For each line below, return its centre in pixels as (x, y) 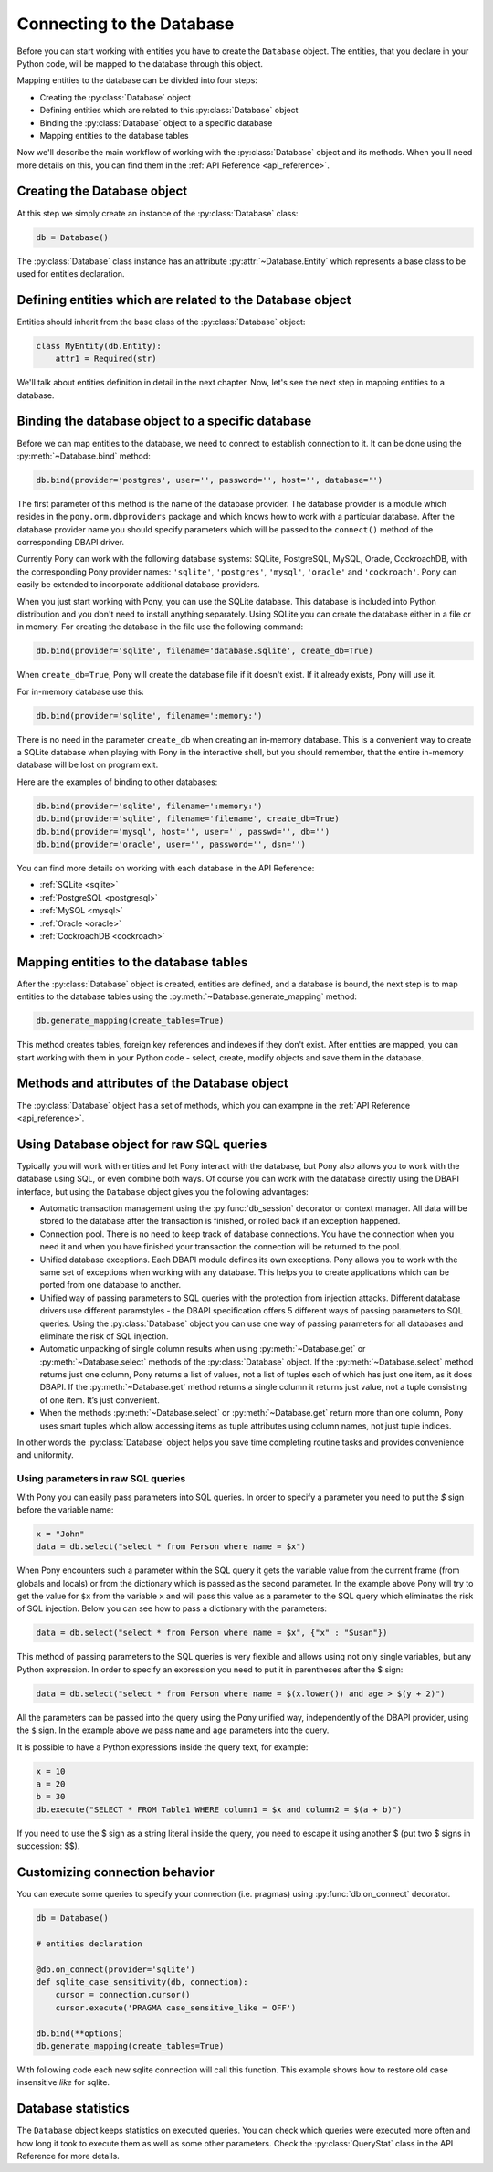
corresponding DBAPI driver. (71, 543)
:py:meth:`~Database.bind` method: (84, 456)
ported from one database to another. (110, 1285)
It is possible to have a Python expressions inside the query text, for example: (163, 1747)
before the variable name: (65, 1509)
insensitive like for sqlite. (63, 2082)
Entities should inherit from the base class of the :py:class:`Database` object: (161, 322)
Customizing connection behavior (115, 1872)
